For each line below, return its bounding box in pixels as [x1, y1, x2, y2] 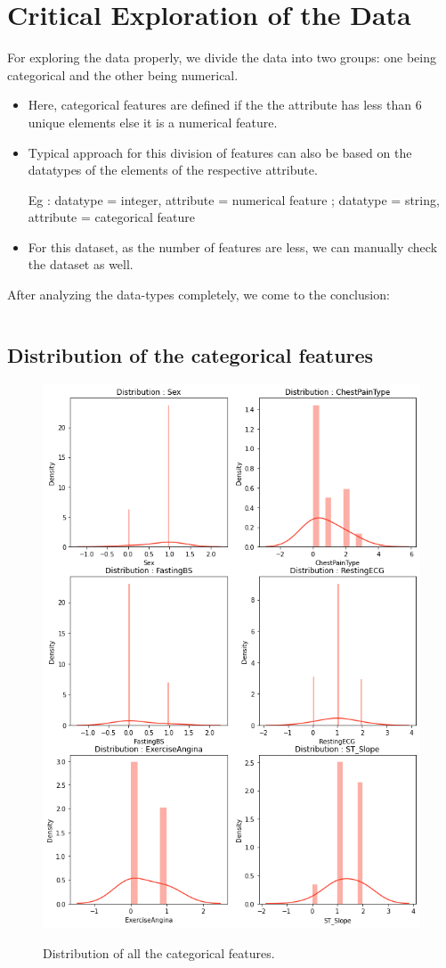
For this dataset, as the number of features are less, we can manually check [28, 237, 438, 256]
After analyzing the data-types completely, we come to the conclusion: [7, 285, 390, 304]
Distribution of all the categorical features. [43, 944, 275, 963]
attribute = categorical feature [28, 208, 195, 226]
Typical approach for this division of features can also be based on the [28, 143, 412, 161]
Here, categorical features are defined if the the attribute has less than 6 [28, 95, 422, 114]
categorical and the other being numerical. [7, 65, 239, 84]
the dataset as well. [28, 255, 134, 274]
